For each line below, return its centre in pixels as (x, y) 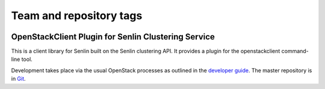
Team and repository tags (77, 16)
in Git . (19, 79)
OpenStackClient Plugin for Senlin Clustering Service (113, 37)
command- (295, 51)
